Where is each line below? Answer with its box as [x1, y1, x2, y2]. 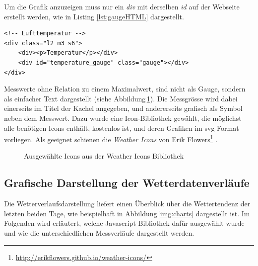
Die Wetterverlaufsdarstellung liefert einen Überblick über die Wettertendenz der [4, 198, 251, 209]
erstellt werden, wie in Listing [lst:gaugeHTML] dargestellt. [4, 11, 184, 21]
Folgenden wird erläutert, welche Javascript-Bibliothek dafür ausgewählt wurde [4, 218, 245, 228]
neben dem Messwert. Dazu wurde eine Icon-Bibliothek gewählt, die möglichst [4, 112, 242, 123]
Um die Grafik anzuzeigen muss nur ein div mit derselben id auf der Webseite [4, 1, 240, 11]
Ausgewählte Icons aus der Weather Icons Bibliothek [24, 151, 184, 161]
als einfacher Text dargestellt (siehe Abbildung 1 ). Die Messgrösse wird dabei [4, 93, 238, 103]
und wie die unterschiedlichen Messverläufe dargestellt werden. [4, 227, 194, 238]
